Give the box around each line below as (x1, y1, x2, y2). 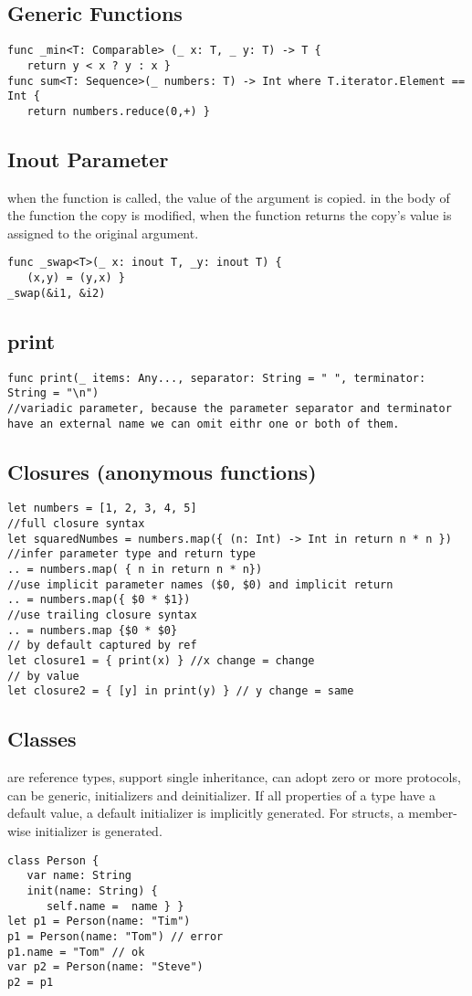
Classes (7, 725, 77, 753)
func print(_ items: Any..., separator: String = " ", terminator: (7, 371, 426, 385)
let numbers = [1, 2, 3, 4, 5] (7, 502, 197, 515)
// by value (7, 669, 79, 683)
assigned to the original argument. (7, 223, 199, 242)
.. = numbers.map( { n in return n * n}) (7, 563, 263, 577)
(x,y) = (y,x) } (26, 271, 125, 285)
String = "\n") (7, 387, 100, 400)
